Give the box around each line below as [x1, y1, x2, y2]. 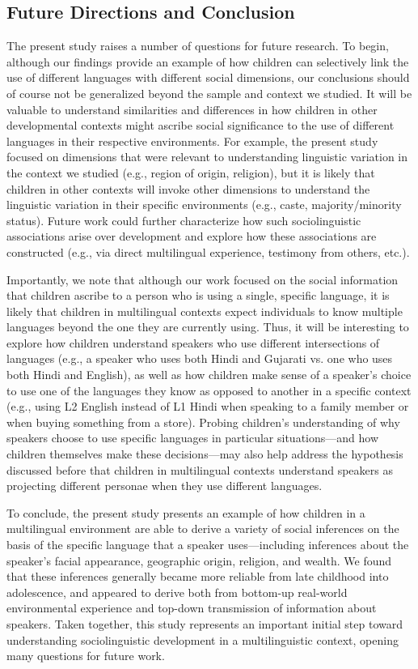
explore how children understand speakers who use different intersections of [6, 334, 380, 351]
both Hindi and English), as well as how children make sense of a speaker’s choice [6, 366, 412, 383]
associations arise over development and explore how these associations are [6, 228, 377, 245]
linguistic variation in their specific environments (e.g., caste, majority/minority [6, 196, 402, 213]
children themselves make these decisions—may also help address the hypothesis [6, 445, 403, 462]
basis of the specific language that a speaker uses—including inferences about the [6, 536, 409, 553]
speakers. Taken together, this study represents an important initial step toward [6, 615, 403, 632]
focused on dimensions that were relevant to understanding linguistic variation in [6, 148, 408, 165]
